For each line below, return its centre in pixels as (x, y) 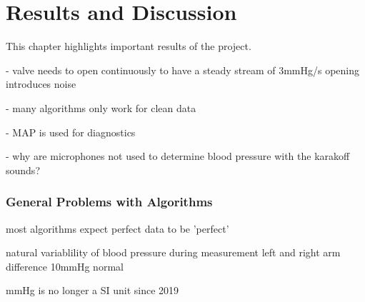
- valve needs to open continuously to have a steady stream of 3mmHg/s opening (183, 70)
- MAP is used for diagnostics (71, 132)
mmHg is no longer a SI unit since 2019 (92, 290)
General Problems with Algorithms (109, 202)
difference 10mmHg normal (65, 266)
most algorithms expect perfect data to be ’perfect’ (117, 228)
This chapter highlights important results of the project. (129, 46)
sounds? (23, 170)
